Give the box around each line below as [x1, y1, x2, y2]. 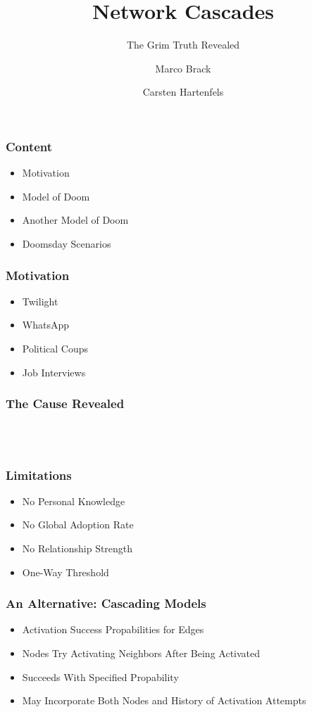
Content [6, 137, 53, 155]
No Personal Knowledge [22, 493, 125, 508]
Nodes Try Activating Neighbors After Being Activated [22, 645, 261, 660]
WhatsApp [22, 317, 70, 332]
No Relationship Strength [22, 540, 133, 555]
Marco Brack [155, 61, 211, 75]
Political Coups [22, 341, 89, 355]
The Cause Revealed [6, 395, 125, 412]
